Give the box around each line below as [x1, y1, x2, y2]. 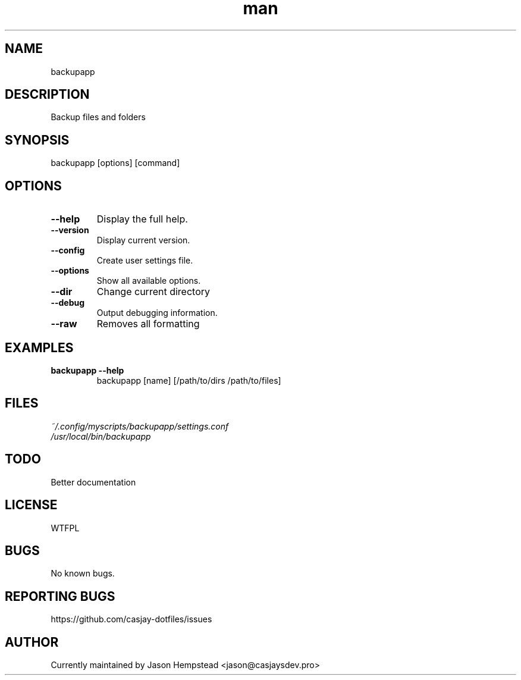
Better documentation [51, 477, 136, 487]
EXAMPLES [5, 340, 74, 355]
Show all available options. [96, 275, 201, 286]
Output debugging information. [96, 308, 218, 318]
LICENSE [5, 497, 58, 513]
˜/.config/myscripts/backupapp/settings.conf [51, 421, 229, 431]
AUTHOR [5, 634, 59, 650]
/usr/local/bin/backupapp [51, 431, 151, 441]
